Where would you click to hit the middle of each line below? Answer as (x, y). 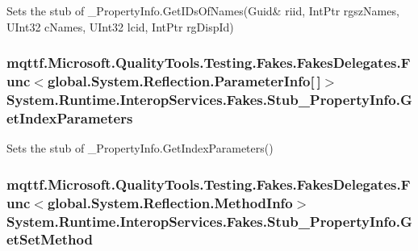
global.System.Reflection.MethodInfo (170, 202)
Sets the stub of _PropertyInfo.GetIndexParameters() (140, 148)
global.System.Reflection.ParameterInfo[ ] (184, 81)
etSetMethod (50, 239)
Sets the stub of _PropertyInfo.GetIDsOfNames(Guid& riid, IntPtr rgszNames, (203, 10)
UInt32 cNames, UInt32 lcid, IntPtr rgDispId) (120, 26)
